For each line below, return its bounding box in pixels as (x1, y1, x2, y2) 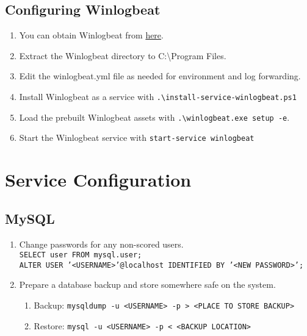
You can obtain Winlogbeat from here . (19, 29, 164, 41)
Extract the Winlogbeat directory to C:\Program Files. (19, 49, 226, 62)
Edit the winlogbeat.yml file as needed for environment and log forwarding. (19, 70, 301, 82)
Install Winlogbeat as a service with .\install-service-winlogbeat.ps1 (19, 90, 297, 102)
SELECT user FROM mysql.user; (19, 251, 142, 260)
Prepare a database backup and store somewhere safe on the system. (19, 278, 276, 291)
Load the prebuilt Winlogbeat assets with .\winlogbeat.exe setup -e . (19, 110, 290, 123)
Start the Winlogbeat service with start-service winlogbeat (19, 131, 255, 144)
